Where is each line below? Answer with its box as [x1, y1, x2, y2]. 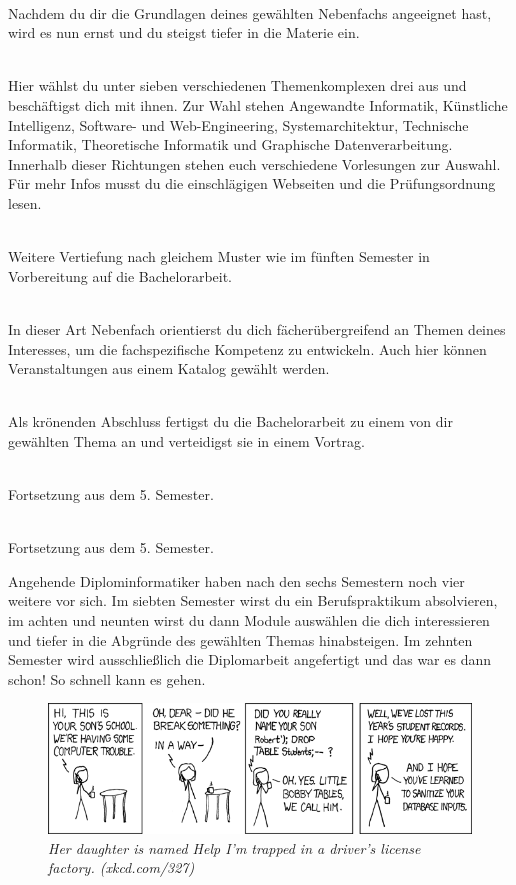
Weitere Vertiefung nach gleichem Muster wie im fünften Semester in [8, 246, 430, 267]
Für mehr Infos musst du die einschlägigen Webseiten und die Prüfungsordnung [8, 173, 496, 194]
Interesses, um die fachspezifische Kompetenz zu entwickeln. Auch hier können [8, 338, 487, 359]
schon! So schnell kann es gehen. [8, 668, 206, 689]
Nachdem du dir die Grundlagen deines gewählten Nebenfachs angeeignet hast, [8, 2, 492, 23]
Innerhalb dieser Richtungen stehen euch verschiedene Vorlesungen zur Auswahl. [8, 153, 501, 174]
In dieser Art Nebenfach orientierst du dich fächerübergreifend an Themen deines [8, 318, 506, 339]
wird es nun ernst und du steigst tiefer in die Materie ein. [8, 22, 360, 43]
